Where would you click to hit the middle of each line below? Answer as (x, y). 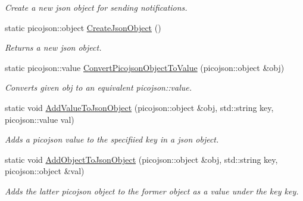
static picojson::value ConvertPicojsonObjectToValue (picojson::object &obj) (145, 67)
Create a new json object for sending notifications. (96, 7)
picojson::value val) (40, 119)
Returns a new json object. (53, 47)
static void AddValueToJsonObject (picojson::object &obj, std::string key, (139, 107)
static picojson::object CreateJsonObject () (83, 27)
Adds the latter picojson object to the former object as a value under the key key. (152, 191)
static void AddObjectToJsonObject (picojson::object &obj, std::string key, (141, 159)
